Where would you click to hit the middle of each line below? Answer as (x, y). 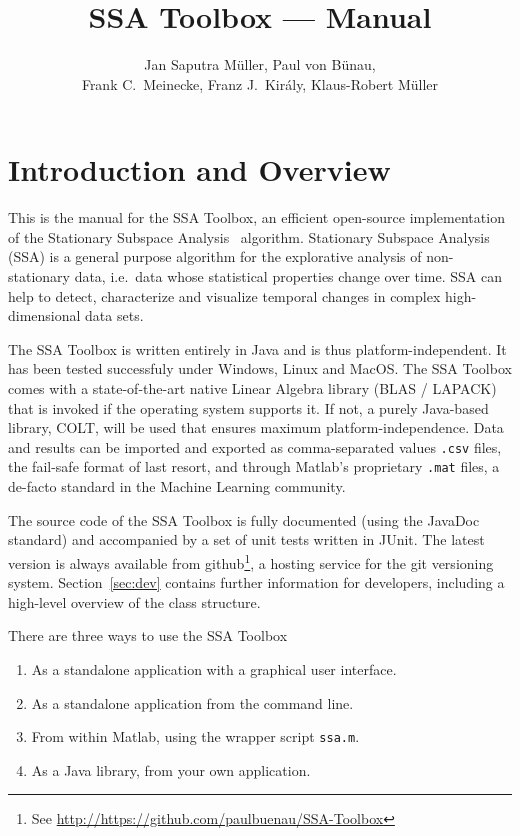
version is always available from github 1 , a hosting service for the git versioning (251, 561)
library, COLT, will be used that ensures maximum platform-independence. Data (256, 427)
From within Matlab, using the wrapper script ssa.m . (195, 736)
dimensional (44, 315)
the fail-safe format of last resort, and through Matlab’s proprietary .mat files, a (254, 466)
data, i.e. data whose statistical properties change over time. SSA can (288, 276)
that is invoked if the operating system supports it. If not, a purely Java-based (248, 407)
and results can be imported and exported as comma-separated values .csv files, (255, 446)
